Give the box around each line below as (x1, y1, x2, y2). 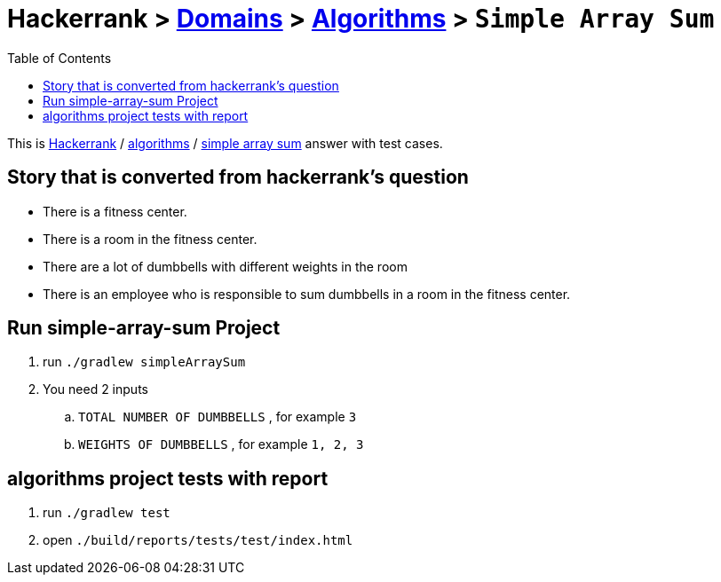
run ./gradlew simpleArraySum (43, 354, 246, 370)
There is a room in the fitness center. (43, 231, 257, 247)
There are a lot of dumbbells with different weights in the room (43, 258, 408, 274)
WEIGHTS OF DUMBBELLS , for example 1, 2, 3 (78, 436, 364, 452)
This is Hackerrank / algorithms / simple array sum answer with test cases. (7, 135, 443, 151)
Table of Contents (7, 50, 112, 66)
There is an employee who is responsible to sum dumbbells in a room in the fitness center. (43, 286, 571, 302)
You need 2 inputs (43, 381, 148, 397)
